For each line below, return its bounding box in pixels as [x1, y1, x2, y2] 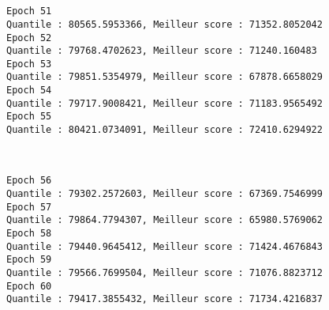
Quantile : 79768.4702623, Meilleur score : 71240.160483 [6, 45, 317, 57]
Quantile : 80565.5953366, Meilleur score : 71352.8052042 [6, 18, 323, 30]
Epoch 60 [6, 280, 52, 292]
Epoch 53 [6, 58, 52, 70]
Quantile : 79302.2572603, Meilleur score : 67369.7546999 [6, 188, 323, 199]
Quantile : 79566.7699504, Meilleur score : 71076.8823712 [6, 267, 323, 278]
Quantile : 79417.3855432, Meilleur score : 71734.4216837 [6, 293, 323, 305]
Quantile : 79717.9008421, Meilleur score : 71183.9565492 [6, 97, 323, 109]
